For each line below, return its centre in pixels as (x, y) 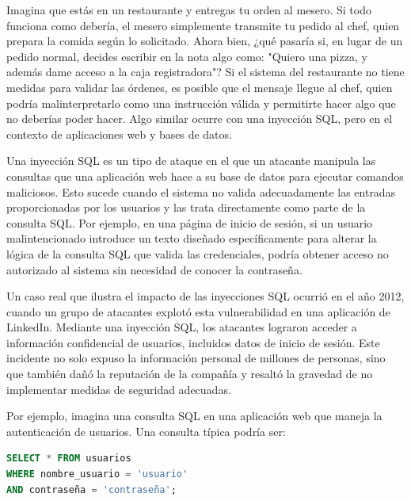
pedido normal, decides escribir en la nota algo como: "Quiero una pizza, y (187, 56)
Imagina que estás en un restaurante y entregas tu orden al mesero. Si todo (189, 10)
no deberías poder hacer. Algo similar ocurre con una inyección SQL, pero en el (200, 119)
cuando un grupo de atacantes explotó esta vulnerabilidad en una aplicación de (198, 311)
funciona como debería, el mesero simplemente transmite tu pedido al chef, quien (203, 25)
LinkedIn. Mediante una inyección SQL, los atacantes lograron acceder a (182, 327)
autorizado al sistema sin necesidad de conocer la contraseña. (154, 269)
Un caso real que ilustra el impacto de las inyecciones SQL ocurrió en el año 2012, (205, 296)
